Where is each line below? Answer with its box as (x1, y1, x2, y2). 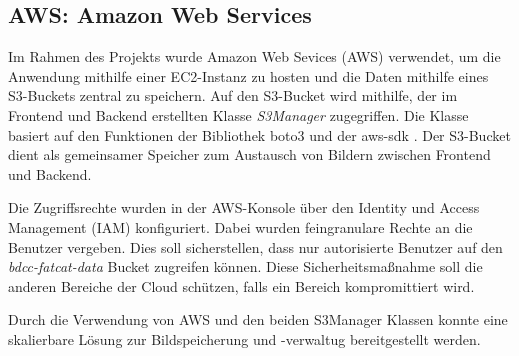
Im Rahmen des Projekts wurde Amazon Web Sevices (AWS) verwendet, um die (8, 46, 501, 67)
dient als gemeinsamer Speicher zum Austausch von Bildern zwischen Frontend (8, 144, 491, 165)
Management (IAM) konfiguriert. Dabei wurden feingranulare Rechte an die (8, 216, 473, 237)
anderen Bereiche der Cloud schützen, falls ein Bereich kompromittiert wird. (8, 275, 475, 296)
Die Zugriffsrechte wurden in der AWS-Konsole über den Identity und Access (8, 197, 480, 218)
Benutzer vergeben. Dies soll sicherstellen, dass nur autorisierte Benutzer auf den (8, 236, 503, 257)
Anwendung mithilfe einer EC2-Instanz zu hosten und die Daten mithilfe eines (8, 65, 489, 86)
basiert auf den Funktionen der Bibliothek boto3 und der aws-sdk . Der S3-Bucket (8, 124, 511, 145)
